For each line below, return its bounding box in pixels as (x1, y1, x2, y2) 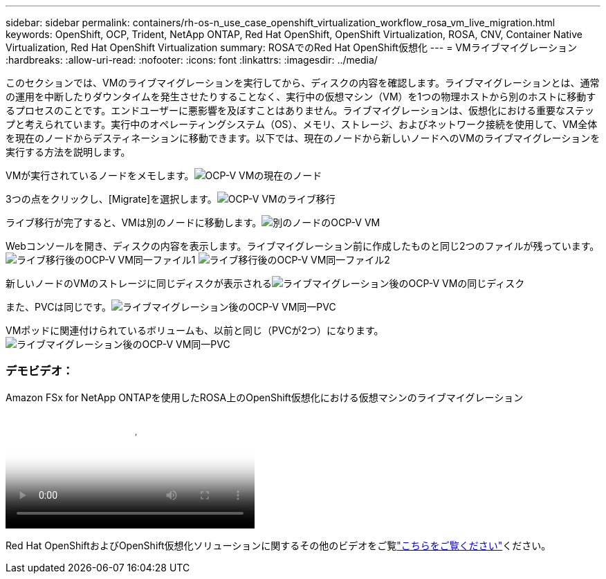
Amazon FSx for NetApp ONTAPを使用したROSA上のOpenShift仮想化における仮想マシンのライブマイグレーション (6, 391, 524, 403)
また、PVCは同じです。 (6, 301, 111, 313)
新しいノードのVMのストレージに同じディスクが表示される (6, 277, 273, 289)
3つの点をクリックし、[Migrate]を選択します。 (6, 193, 217, 205)
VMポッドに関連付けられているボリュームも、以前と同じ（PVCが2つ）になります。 (6, 324, 384, 336)
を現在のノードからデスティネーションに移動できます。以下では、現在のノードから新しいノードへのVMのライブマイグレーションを (6, 132, 600, 144)
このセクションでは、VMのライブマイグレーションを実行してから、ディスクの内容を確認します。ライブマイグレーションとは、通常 (6, 77, 600, 89)
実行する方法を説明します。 (6, 146, 131, 158)
